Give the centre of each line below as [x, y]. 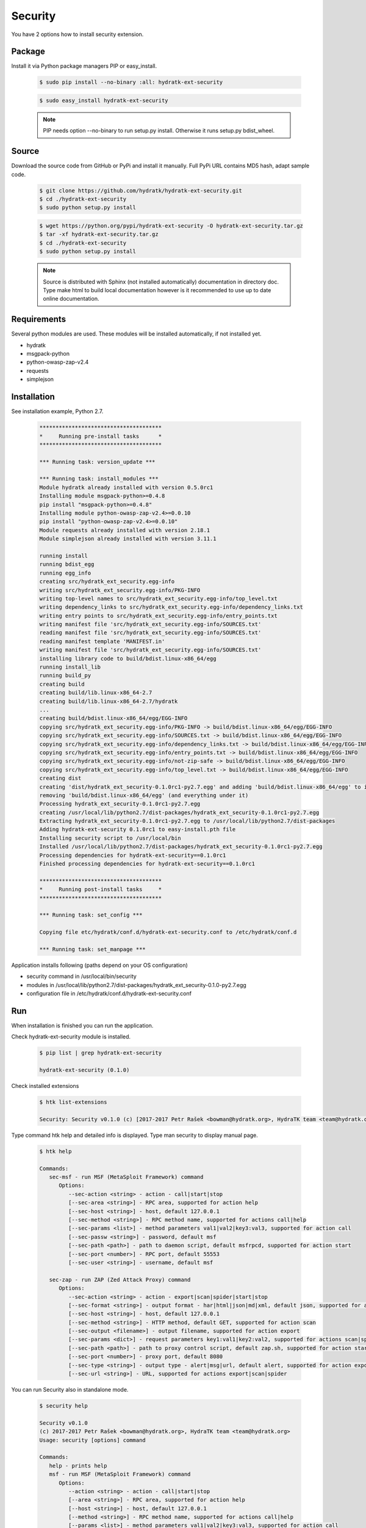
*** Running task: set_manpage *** [92, 949]
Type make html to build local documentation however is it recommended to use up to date [157, 290]
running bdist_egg [67, 564]
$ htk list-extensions [73, 1102]
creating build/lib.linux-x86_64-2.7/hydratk [109, 701]
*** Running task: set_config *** [91, 915]
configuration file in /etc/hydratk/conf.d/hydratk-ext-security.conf [109, 994]
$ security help [64, 1406]
